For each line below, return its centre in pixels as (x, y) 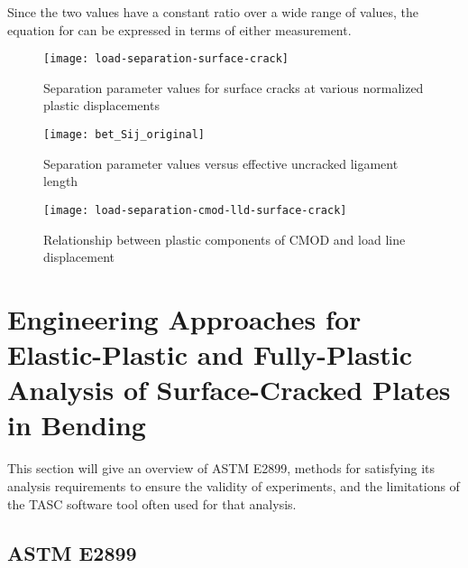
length (61, 181)
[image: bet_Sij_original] (124, 135)
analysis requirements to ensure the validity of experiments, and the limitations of (234, 486)
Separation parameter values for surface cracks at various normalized (234, 87)
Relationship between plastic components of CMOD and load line (225, 239)
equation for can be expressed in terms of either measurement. (179, 29)
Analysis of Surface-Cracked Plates (229, 390)
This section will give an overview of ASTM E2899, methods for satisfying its (221, 468)
